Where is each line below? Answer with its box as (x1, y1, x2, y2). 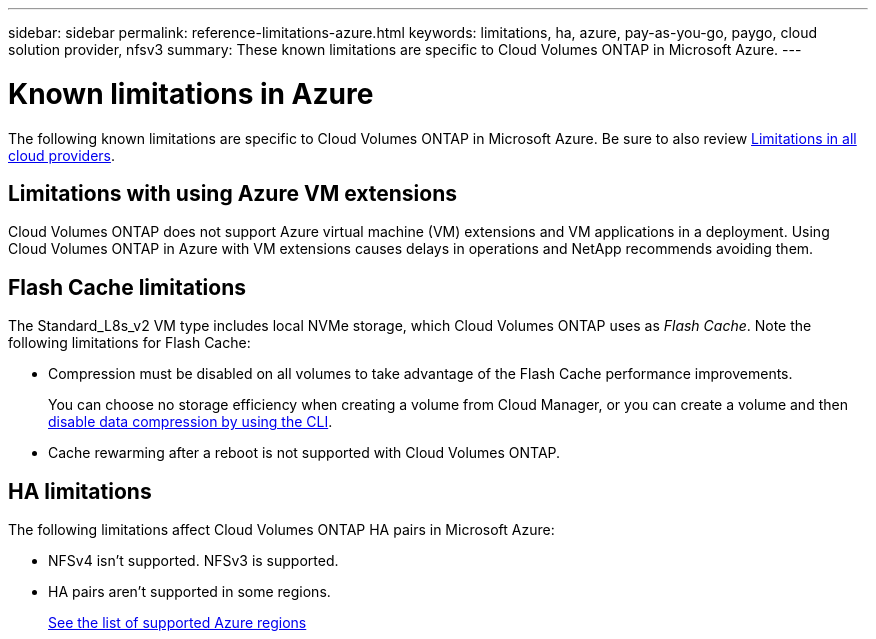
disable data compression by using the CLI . (48, 413, 333, 431)
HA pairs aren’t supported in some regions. (48, 583, 331, 601)
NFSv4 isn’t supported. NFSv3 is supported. (48, 552, 339, 570)
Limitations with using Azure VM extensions (8, 180, 457, 206)
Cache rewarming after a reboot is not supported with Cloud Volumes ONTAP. (48, 444, 561, 462)
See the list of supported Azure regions (48, 614, 307, 632)
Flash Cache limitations (8, 274, 246, 300)
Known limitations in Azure (8, 76, 374, 111)
